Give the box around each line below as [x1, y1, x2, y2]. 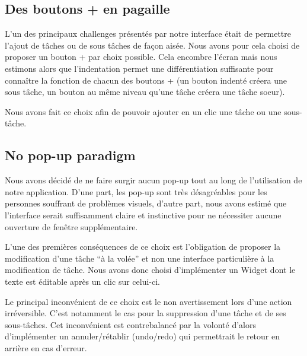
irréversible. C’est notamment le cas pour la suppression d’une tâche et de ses [5, 307, 286, 319]
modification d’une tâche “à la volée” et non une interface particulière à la [5, 252, 274, 264]
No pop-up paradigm [5, 146, 136, 164]
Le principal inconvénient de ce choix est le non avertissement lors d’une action [5, 295, 292, 307]
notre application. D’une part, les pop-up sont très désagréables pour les [5, 185, 267, 198]
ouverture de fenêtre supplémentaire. [5, 220, 138, 233]
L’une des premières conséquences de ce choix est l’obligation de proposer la [5, 240, 281, 253]
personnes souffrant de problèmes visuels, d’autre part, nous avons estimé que [5, 197, 287, 209]
